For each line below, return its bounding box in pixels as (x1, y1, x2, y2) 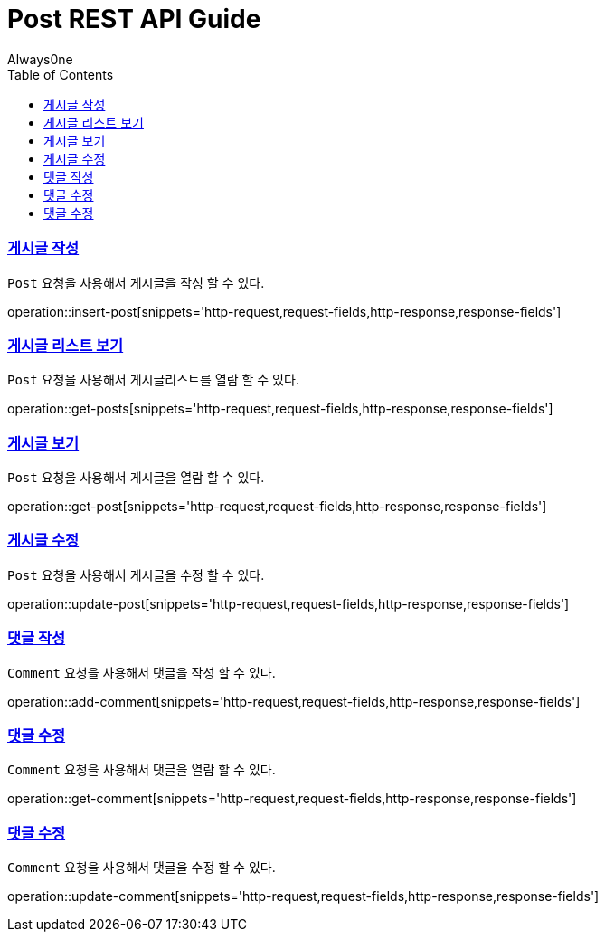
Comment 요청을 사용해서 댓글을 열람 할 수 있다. (7, 762, 276, 778)
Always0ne (7, 51, 73, 67)
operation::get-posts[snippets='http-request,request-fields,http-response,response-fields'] (7, 401, 553, 417)
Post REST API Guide (7, 4, 261, 34)
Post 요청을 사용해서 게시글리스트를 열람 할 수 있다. (7, 372, 299, 388)
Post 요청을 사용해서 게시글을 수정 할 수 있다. (7, 566, 265, 583)
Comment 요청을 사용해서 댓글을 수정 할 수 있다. (7, 859, 276, 875)
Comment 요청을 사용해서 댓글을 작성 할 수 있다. (7, 664, 276, 680)
